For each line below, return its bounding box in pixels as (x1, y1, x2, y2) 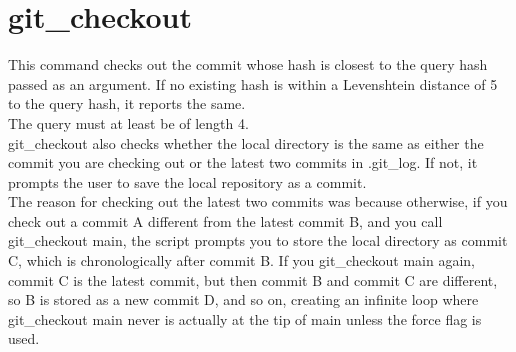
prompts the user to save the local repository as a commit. (8, 171, 367, 192)
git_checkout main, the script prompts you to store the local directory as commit (8, 230, 508, 251)
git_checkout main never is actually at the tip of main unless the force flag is (8, 308, 482, 329)
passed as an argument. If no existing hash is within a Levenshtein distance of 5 (8, 73, 498, 94)
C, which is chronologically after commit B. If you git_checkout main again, (8, 250, 475, 271)
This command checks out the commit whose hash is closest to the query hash (8, 54, 488, 75)
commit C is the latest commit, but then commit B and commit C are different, (8, 269, 498, 290)
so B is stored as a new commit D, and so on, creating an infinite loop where (8, 289, 479, 310)
